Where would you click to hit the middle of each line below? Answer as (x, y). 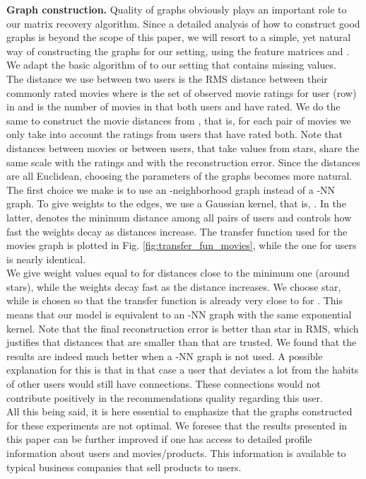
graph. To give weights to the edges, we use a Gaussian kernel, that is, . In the (176, 203)
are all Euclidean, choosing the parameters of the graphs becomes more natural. (179, 176)
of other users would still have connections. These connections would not (164, 384)
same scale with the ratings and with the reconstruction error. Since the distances (183, 162)
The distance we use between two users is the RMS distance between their (167, 78)
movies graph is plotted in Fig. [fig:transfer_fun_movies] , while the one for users (182, 245)
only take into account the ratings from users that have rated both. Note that (175, 134)
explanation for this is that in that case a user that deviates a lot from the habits (183, 370)
